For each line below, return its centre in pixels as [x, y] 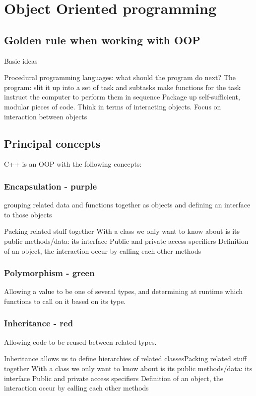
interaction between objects [46, 116]
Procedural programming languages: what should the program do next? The [120, 77]
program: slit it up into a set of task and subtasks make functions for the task [123, 87]
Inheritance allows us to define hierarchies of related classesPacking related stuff [126, 358]
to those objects [28, 214]
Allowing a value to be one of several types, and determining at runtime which [123, 291]
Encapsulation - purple [51, 186]
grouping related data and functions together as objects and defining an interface [127, 205]
